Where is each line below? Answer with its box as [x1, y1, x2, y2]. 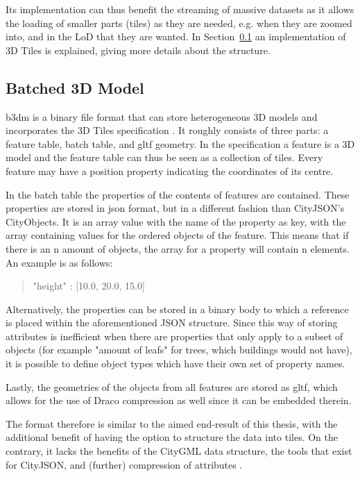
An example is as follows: [6, 255, 113, 269]
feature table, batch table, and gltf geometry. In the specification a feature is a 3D [6, 136, 355, 151]
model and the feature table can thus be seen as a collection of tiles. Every [6, 150, 323, 165]
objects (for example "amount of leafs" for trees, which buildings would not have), [6, 342, 352, 357]
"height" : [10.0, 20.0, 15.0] [33, 278, 145, 293]
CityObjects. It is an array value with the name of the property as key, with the [6, 214, 346, 228]
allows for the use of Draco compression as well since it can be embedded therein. [6, 393, 352, 408]
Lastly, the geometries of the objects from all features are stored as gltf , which [6, 379, 338, 394]
